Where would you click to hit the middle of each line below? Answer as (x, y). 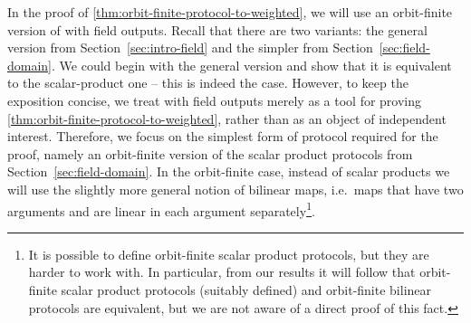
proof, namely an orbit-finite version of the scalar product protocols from (210, 153)
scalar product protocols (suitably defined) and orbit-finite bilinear (246, 289)
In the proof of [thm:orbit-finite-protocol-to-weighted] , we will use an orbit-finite (230, 12)
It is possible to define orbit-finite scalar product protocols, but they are (229, 254)
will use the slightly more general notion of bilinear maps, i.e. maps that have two (235, 189)
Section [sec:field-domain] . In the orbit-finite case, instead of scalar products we (229, 171)
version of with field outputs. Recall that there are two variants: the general (217, 29)
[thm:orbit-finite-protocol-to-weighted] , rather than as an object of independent (227, 118)
